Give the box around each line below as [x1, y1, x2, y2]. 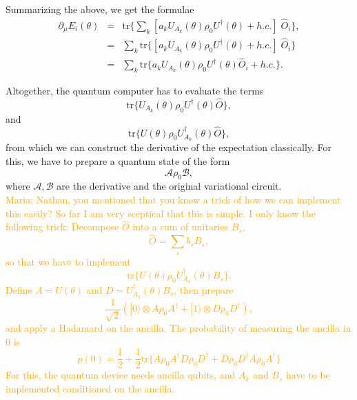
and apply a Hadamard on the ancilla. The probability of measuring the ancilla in [6, 321, 351, 335]
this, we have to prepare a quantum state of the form [6, 154, 230, 168]
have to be [286, 368, 330, 382]
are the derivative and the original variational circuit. [57, 179, 282, 193]
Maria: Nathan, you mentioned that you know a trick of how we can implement [6, 192, 341, 207]
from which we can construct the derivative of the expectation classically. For [6, 140, 332, 154]
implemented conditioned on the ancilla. [6, 381, 175, 395]
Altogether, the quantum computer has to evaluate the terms [6, 83, 264, 98]
